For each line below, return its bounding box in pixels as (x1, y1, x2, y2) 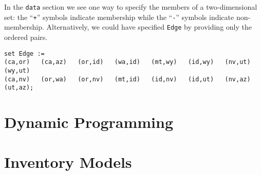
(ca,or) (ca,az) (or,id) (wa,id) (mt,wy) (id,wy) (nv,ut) (4, 58, 251, 66)
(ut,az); (4, 84, 34, 92)
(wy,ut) (4, 67, 30, 74)
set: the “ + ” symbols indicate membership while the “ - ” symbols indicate (4, 11, 234, 22)
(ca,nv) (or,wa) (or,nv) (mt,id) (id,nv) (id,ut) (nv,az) (4, 75, 251, 83)
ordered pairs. (4, 31, 48, 42)
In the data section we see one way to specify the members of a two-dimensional (4, 2, 257, 12)
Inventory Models (4, 151, 132, 172)
